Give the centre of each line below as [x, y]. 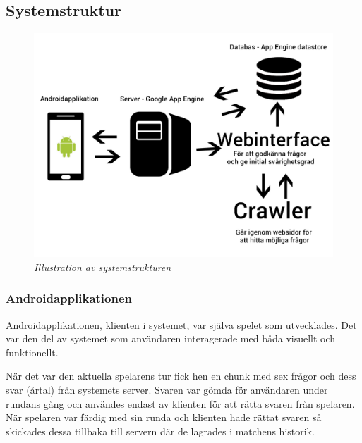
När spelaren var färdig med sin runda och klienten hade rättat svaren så [164, 417]
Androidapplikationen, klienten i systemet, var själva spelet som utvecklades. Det [181, 324]
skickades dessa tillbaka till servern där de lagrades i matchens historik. [160, 431]
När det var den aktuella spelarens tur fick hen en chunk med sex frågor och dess [181, 376]
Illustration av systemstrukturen [103, 267]
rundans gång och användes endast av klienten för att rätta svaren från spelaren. [180, 403]
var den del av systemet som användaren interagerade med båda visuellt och [171, 338]
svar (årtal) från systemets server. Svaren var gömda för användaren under [167, 389]
